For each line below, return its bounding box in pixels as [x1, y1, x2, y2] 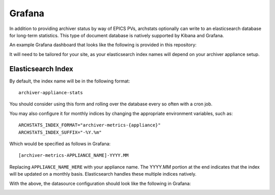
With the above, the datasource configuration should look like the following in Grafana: [9, 180, 191, 186]
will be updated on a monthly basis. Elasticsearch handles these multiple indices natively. [9, 171, 197, 177]
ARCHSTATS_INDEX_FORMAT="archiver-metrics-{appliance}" [18, 122, 161, 128]
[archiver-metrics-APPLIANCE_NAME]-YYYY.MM [18, 153, 129, 158]
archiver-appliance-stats [18, 90, 84, 96]
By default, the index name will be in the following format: [9, 78, 130, 84]
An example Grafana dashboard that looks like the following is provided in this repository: [9, 42, 197, 48]
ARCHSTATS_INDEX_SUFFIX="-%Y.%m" [18, 129, 102, 135]
